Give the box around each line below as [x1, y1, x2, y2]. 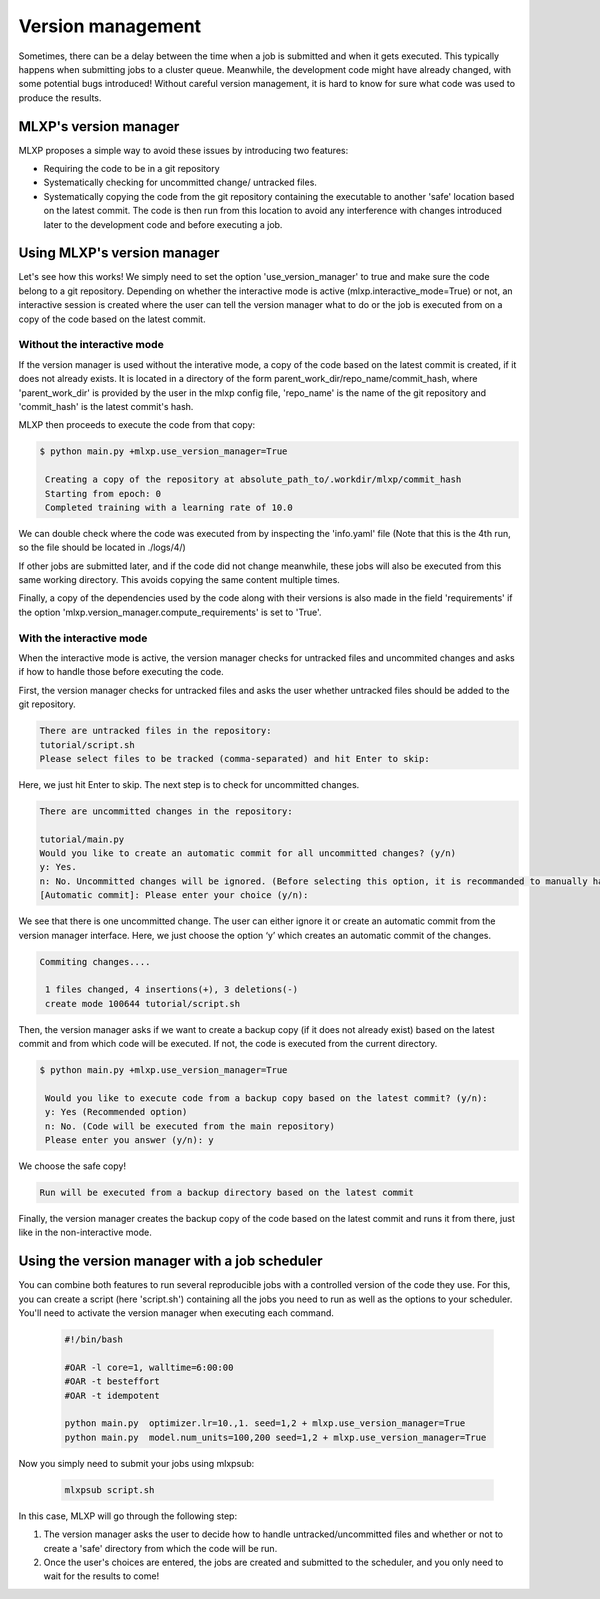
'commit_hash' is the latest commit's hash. [18, 400, 194, 412]
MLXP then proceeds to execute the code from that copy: [18, 419, 256, 431]
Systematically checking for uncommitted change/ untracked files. [43, 176, 317, 189]
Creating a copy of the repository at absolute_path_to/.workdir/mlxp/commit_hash [45, 474, 462, 485]
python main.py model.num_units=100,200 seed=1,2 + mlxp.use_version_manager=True [64, 1431, 487, 1443]
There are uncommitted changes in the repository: [39, 805, 294, 817]
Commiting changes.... [39, 956, 151, 967]
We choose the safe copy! [18, 1160, 127, 1172]
